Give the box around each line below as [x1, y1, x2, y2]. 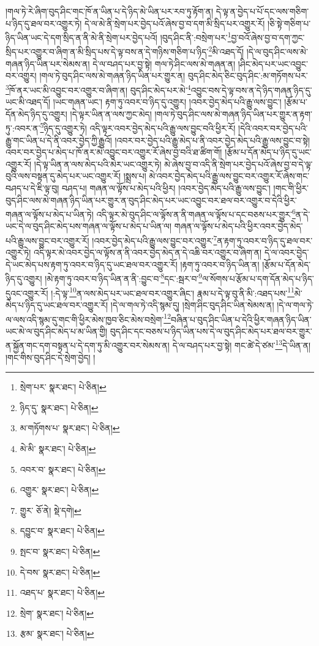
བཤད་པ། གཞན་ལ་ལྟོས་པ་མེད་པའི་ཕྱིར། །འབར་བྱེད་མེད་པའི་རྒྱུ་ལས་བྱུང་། [61, 181, 271, 194]
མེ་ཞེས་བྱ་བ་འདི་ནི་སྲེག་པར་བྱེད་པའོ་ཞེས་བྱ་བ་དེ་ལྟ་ [164, 157, 313, 170]
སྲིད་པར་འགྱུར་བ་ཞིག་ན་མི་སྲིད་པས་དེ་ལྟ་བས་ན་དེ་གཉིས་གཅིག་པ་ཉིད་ [6, 45, 209, 58]
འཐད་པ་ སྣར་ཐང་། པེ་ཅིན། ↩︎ [20, 586, 105, 599]
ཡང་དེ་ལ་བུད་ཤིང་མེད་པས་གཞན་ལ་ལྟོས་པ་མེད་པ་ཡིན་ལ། [6, 220, 172, 232]
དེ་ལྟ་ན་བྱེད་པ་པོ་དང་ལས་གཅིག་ [216, 5, 309, 17]
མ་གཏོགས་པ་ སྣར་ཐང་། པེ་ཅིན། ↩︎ [20, 421, 120, 434]
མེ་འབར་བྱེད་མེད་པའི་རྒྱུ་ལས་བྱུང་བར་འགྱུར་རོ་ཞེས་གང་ [149, 169, 310, 182]
